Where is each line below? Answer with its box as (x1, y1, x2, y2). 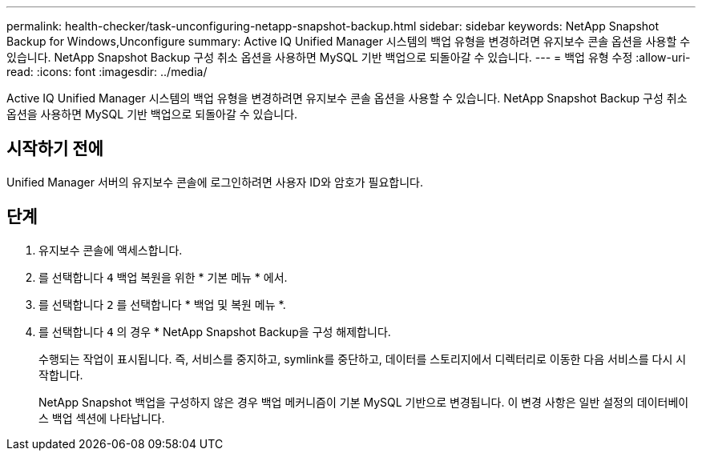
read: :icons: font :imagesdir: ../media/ (6, 65, 208, 78)
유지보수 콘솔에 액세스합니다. (38, 243, 183, 257)
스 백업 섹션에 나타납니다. (38, 411, 165, 425)
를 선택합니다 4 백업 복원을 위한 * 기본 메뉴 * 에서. (38, 270, 288, 284)
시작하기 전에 (6, 138, 103, 159)
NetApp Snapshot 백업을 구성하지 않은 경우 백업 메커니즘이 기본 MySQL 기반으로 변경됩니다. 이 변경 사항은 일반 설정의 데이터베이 (38, 395, 689, 409)
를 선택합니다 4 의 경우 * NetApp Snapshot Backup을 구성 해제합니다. (38, 324, 391, 339)
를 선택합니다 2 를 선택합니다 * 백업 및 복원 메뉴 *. (38, 297, 286, 311)
